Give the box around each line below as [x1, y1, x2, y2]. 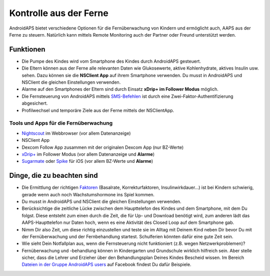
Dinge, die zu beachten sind [9, 171, 98, 180]
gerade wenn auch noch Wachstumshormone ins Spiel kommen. [21, 191, 155, 197]
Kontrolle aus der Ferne [9, 8, 108, 19]
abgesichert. [21, 100, 48, 106]
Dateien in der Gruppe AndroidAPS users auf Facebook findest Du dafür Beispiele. [21, 261, 191, 267]
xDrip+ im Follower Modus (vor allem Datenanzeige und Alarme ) [21, 151, 155, 157]
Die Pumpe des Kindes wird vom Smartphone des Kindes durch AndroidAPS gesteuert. [21, 58, 201, 64]
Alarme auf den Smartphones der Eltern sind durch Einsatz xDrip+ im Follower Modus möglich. [21, 86, 218, 92]
